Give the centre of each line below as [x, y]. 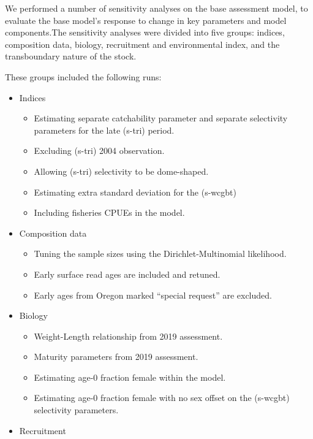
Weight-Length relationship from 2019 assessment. [128, 336]
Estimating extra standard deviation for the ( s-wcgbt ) [135, 192]
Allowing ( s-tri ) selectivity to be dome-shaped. [121, 171]
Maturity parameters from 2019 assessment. [116, 357]
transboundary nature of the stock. [71, 56]
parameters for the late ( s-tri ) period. [104, 130]
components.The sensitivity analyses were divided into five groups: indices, [145, 32]
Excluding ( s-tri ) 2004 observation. [99, 151]
